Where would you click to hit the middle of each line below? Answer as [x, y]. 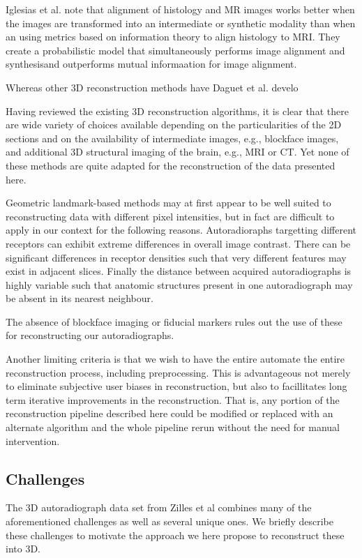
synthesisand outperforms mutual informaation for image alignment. [151, 64]
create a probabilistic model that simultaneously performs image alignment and [175, 50]
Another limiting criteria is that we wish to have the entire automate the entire [175, 359]
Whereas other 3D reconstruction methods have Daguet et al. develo [152, 87]
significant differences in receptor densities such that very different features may [176, 257]
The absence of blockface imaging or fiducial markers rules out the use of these [174, 321]
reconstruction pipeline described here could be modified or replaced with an [169, 413]
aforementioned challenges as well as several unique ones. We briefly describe [169, 521]
